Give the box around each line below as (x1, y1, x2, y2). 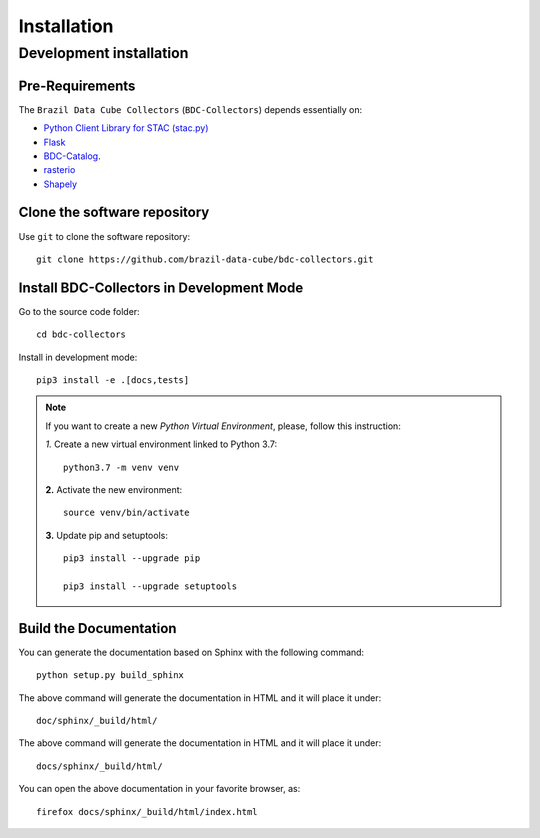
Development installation (18, 44, 189, 62)
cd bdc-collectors (36, 329, 127, 340)
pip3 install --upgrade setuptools (63, 580, 238, 592)
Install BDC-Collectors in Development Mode (18, 279, 304, 296)
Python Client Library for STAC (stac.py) (43, 122, 209, 134)
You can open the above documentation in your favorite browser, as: (18, 783, 301, 795)
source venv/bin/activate (63, 507, 190, 519)
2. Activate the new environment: (45, 484, 183, 495)
